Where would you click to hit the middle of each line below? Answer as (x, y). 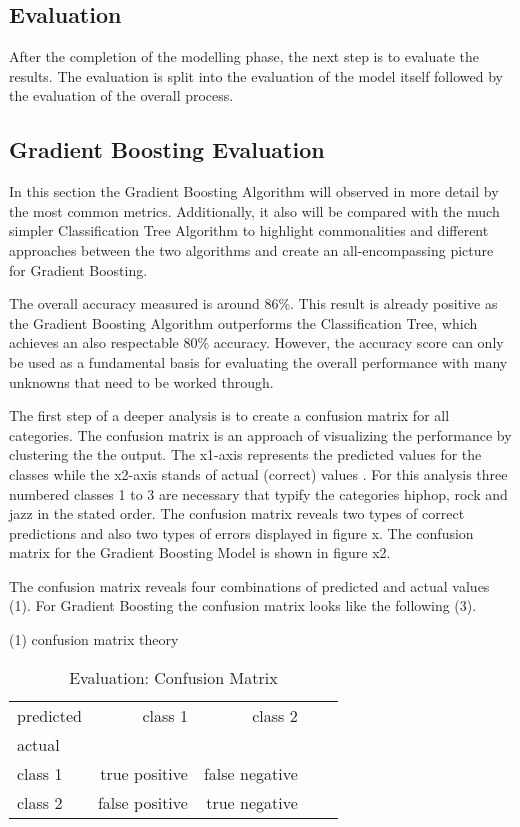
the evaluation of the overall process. (121, 95)
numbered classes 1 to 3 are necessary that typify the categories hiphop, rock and (258, 493)
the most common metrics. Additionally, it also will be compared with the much (254, 210)
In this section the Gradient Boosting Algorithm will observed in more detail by (254, 191)
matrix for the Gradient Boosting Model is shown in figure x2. (200, 552)
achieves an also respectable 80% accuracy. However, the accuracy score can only (256, 342)
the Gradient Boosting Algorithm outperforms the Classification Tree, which (243, 322)
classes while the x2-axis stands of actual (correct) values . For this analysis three (258, 473)
